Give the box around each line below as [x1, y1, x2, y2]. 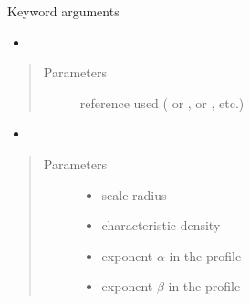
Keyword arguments [7, 2, 120, 20]
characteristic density [101, 216, 221, 235]
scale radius [101, 185, 167, 204]
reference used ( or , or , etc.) [79, 93, 245, 112]
